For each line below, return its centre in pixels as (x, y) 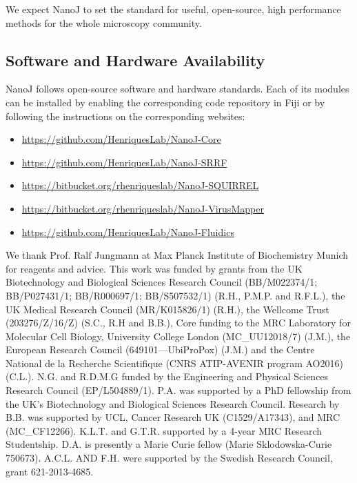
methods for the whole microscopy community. (104, 22)
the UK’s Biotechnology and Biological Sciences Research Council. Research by (173, 403)
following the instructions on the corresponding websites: (125, 116)
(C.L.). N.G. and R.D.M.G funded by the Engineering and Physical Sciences (167, 376)
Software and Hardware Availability (135, 60)
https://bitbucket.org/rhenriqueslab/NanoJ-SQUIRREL (140, 185)
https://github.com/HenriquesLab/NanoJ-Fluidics (128, 231)
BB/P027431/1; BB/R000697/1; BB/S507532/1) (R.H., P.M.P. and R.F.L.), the (175, 295)
